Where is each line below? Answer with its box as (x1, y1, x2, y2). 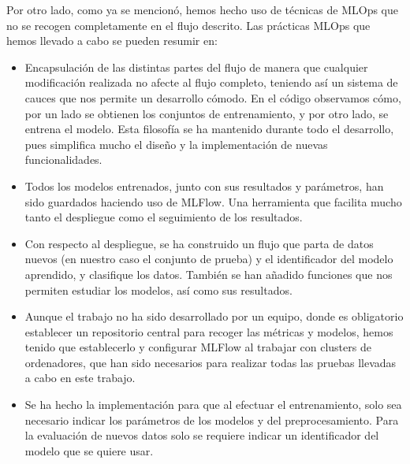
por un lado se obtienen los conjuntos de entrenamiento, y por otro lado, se (24, 105, 389, 121)
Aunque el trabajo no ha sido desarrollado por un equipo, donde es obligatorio (24, 308, 404, 325)
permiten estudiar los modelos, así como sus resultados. (24, 281, 293, 298)
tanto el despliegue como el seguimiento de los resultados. (24, 209, 303, 225)
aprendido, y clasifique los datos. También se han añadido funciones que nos (24, 265, 393, 282)
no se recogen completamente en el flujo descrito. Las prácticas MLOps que (6, 17, 371, 33)
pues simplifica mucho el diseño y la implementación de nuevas (24, 135, 328, 152)
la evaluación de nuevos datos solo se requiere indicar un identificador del (24, 427, 379, 444)
